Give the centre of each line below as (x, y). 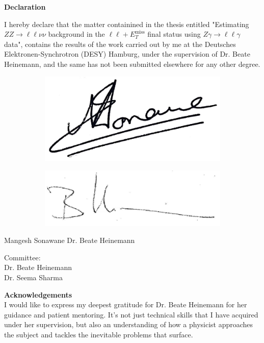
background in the (76, 34)
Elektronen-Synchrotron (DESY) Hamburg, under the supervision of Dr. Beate (127, 54)
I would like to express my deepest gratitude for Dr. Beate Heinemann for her (126, 304)
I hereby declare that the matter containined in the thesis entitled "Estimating (127, 24)
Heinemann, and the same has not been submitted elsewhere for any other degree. (132, 64)
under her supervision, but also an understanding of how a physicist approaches (129, 324)
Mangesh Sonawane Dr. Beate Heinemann (70, 240)
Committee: (22, 257)
